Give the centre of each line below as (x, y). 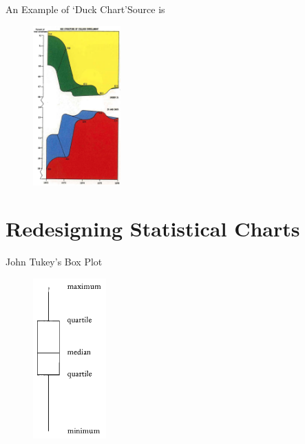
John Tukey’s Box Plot (54, 262)
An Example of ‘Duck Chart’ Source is (85, 9)
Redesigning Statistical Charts (153, 229)
